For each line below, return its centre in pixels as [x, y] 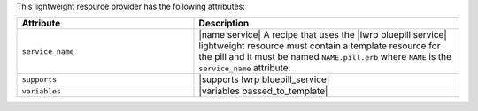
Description [224, 24]
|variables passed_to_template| [263, 91]
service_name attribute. [245, 68]
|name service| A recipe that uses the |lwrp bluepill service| [323, 35]
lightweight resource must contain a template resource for [320, 46]
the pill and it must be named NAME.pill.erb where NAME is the [325, 57]
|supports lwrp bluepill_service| [264, 79]
